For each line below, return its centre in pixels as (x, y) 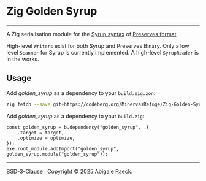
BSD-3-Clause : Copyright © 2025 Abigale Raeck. (70, 171)
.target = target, (41, 133)
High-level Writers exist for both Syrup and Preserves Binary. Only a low (98, 46)
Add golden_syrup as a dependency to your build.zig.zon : (81, 93)
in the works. (23, 59)
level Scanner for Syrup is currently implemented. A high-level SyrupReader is (103, 52)
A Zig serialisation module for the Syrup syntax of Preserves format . (92, 34)
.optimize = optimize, (46, 138)
